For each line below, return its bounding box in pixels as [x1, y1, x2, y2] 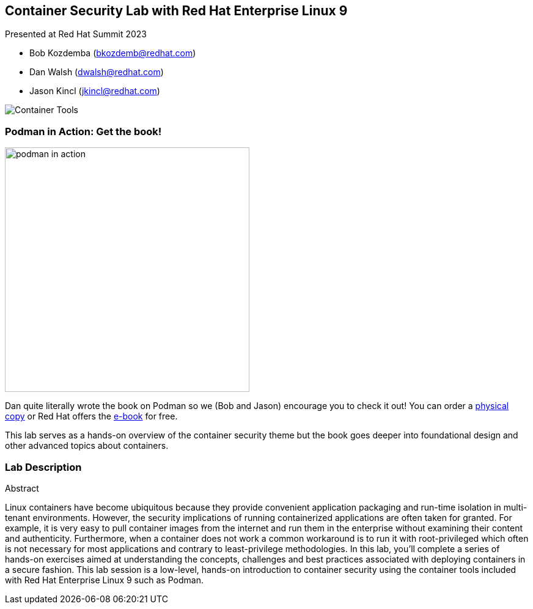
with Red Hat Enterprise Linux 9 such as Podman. [5, 574, 204, 585]
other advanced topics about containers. [5, 440, 169, 451]
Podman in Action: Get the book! [5, 125, 162, 138]
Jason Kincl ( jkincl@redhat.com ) [29, 86, 160, 97]
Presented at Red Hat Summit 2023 [5, 29, 147, 40]
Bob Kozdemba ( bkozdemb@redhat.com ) [29, 48, 196, 59]
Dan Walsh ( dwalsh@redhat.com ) [29, 67, 164, 78]
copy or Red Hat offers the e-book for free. [5, 411, 178, 422]
